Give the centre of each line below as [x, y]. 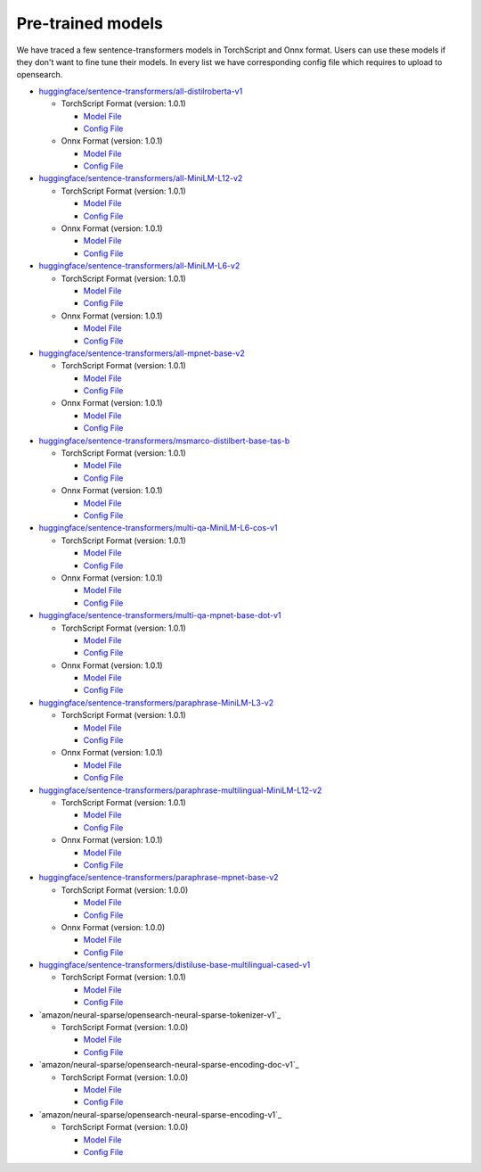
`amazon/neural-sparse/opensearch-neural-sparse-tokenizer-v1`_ [160, 1015]
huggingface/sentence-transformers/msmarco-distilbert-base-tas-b [164, 441]
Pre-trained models [90, 23]
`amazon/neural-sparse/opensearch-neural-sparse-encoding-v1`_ [160, 1114]
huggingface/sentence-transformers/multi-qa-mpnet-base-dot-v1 [160, 615]
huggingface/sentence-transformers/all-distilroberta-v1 [141, 91]
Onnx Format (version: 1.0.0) [113, 927]
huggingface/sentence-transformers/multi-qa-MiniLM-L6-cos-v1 [158, 528]
